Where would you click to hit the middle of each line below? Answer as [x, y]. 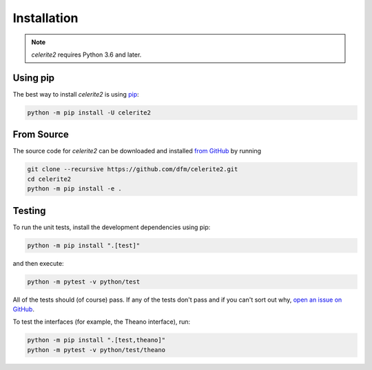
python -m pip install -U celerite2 [89, 113]
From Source [41, 135]
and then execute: [39, 263]
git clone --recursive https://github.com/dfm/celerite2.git [133, 169]
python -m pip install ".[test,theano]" [96, 340]
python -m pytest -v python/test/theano [96, 350]
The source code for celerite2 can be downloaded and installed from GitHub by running [137, 151]
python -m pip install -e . [74, 189]
